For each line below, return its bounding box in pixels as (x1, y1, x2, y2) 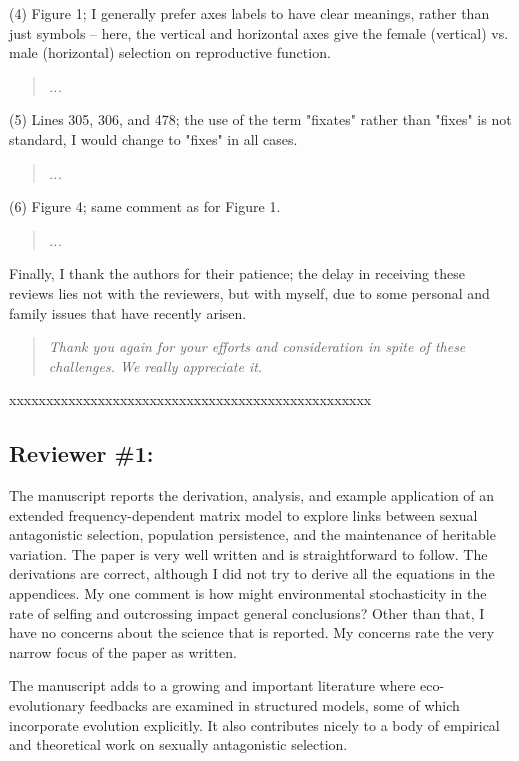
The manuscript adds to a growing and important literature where (9, 675, 416, 696)
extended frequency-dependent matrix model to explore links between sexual (9, 504, 478, 525)
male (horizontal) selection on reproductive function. (9, 42, 331, 63)
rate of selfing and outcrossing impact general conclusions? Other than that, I (9, 602, 485, 623)
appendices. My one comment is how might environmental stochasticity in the (9, 583, 487, 604)
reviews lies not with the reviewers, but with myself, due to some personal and (9, 282, 490, 303)
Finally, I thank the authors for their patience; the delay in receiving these (9, 263, 465, 284)
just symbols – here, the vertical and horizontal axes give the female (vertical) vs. (9, 22, 509, 43)
